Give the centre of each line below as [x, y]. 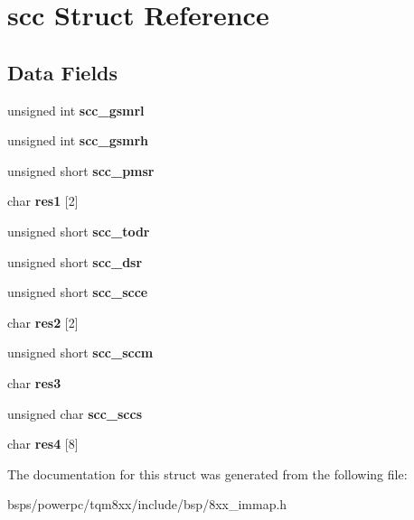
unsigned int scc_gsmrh [78, 140]
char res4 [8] [43, 444]
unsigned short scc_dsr [75, 261]
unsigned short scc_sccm [80, 353]
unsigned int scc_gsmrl [76, 110]
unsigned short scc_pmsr [81, 170]
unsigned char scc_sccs [75, 413]
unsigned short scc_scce [78, 292]
